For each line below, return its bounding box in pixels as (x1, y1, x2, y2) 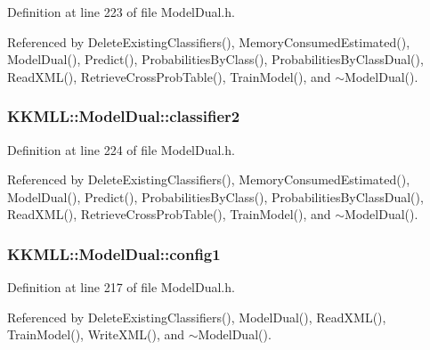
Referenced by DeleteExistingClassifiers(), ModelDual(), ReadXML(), (7, 307, 386, 326)
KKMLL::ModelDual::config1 (7, 242, 221, 265)
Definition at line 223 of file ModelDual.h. (7, 3, 235, 20)
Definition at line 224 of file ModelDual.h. (7, 140, 235, 159)
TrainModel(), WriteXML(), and (7, 325, 185, 344)
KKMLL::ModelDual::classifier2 (7, 105, 240, 127)
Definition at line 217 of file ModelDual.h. (7, 278, 235, 297)
